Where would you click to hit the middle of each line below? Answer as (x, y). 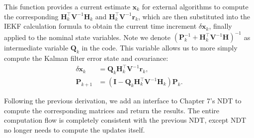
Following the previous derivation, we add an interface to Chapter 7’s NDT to (123, 101)
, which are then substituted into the (194, 16)
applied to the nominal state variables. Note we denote (87, 37)
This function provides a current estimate (67, 6)
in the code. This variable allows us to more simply (160, 48)
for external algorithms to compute (195, 6)
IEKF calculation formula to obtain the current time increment (100, 26)
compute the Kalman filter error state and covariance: (86, 58)
